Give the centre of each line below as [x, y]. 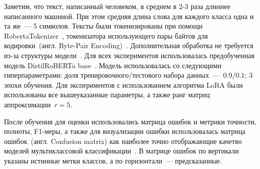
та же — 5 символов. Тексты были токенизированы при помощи [103, 26]
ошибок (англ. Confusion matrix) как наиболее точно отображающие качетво [123, 141]
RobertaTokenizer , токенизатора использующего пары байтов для [106, 35]
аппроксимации [27, 104]
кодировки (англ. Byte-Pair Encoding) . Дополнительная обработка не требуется [129, 45]
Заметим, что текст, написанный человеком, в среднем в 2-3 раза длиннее [117, 6]
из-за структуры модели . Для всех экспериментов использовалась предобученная [129, 55]
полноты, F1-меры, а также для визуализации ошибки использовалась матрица [125, 131]
